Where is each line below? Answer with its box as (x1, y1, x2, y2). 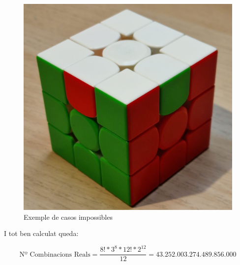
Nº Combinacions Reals (19, 251, 90, 258)
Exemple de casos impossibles (24, 211, 113, 222)
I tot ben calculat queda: (4, 228, 79, 238)
